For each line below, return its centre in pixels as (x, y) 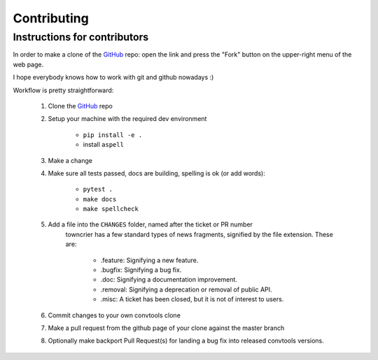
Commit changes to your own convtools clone (114, 315)
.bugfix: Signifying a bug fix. (141, 270)
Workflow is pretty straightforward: (63, 90)
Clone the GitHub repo (80, 106)
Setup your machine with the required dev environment (127, 119)
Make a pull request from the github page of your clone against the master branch (166, 328)
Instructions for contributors (81, 37)
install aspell (103, 145)
